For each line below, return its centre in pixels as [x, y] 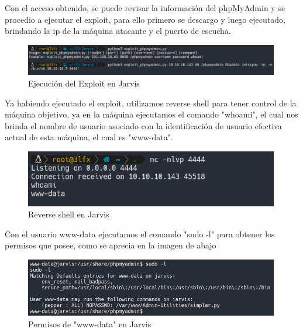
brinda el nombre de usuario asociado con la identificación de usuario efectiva [143, 125]
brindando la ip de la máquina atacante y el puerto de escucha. [118, 31]
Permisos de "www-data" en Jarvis [90, 324]
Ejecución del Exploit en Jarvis [84, 83]
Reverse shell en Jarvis [69, 214]
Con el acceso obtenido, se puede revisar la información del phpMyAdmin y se [145, 8]
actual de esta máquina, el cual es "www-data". [89, 137]
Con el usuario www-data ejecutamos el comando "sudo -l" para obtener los [140, 234]
